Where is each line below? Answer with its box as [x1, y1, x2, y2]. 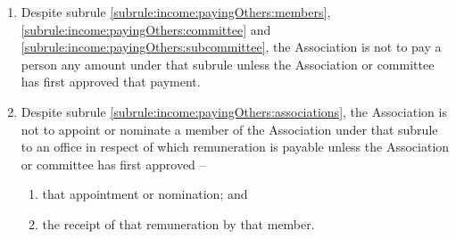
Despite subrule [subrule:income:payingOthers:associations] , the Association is [21, 102, 447, 120]
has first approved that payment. [21, 72, 201, 91]
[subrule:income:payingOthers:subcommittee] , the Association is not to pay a [21, 37, 442, 56]
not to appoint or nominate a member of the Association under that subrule [21, 119, 438, 138]
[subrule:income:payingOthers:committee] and [21, 20, 271, 38]
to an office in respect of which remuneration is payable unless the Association [21, 137, 450, 156]
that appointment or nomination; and [42, 185, 248, 203]
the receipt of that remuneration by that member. [42, 214, 315, 233]
